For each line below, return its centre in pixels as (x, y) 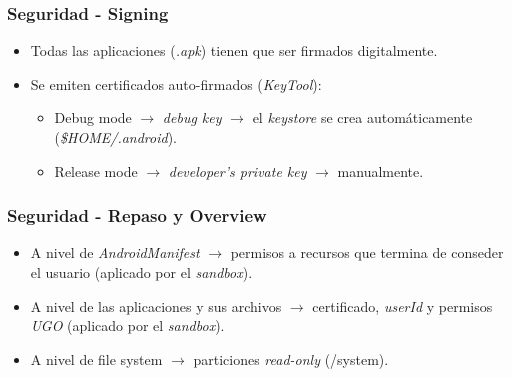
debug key (192, 117)
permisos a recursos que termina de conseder (367, 252)
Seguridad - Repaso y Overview (137, 215)
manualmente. (380, 170)
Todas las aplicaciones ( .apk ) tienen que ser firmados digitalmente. (234, 50)
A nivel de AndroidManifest (115, 252)
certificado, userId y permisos (402, 305)
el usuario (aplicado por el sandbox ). (141, 272)
